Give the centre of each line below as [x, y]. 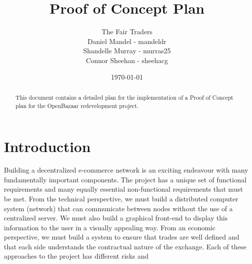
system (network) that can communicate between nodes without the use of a [118, 208]
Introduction [47, 146]
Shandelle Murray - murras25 [127, 51]
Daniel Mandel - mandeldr [127, 41]
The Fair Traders [127, 32]
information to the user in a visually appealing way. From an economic [110, 227]
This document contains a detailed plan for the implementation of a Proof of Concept [124, 97]
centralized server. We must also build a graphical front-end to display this [116, 218]
